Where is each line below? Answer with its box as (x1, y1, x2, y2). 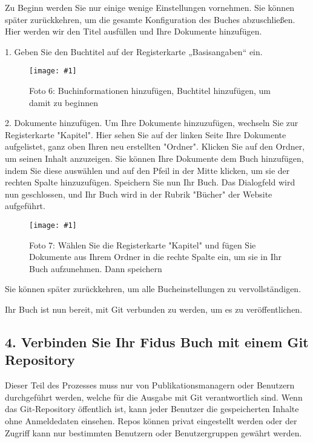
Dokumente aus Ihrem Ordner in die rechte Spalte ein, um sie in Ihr (29, 250, 282, 263)
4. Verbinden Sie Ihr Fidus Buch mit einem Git (5, 332, 309, 351)
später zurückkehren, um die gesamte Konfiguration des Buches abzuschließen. (5, 13, 295, 25)
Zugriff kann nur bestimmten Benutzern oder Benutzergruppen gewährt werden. (5, 426, 302, 439)
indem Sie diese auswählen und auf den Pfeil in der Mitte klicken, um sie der (5, 164, 290, 176)
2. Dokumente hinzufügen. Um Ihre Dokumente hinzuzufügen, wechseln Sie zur (5, 116, 298, 129)
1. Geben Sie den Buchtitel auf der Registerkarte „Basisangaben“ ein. (5, 45, 263, 58)
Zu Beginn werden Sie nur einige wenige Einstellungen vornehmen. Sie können (5, 1, 295, 13)
